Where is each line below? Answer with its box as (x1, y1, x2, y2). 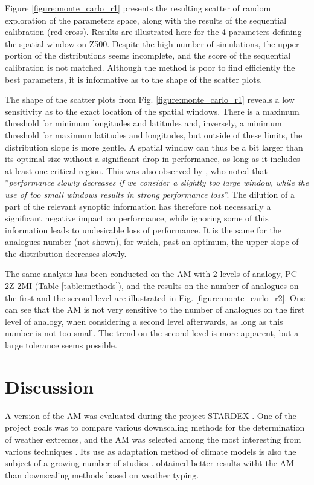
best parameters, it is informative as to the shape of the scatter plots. (5, 73, 263, 85)
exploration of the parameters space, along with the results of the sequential (5, 13, 287, 26)
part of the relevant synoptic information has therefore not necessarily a (5, 200, 271, 212)
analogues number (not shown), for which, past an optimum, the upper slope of (5, 235, 299, 248)
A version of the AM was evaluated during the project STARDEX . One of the (5, 409, 296, 422)
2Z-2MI (5, 279, 33, 292)
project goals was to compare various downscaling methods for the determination (5, 421, 305, 434)
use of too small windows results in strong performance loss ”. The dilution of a (5, 187, 295, 200)
